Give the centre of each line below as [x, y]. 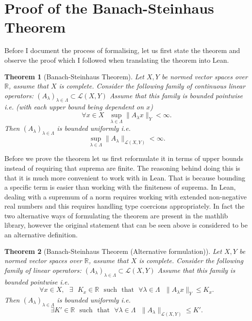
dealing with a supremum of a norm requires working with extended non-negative [126, 196]
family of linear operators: [43, 270]
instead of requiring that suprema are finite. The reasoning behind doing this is [122, 168]
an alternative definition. [41, 235]
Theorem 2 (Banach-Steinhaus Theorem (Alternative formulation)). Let [113, 251]
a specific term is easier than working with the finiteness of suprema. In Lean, [120, 187]
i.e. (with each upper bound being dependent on [74, 107]
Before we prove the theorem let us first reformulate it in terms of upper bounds [124, 158]
